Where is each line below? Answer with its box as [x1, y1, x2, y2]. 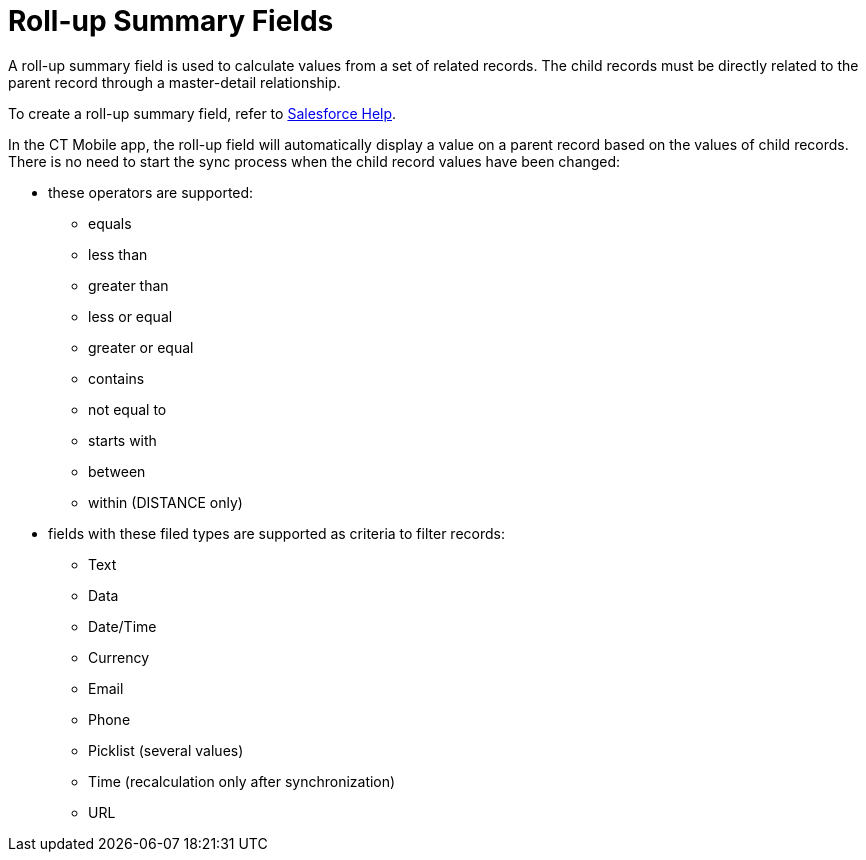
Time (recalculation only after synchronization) [88, 772, 396, 790]
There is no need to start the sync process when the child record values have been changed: [8, 152, 621, 170]
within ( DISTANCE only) [88, 493, 243, 511]
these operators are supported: [48, 183, 254, 201]
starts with [88, 431, 157, 449]
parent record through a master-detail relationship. [8, 73, 341, 91]
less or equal [88, 307, 173, 325]
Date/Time [88, 617, 157, 635]
